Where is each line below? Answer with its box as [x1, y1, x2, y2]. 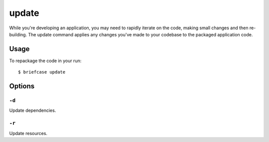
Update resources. [9, 130, 47, 136]
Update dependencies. [9, 107, 56, 114]
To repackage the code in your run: [9, 58, 82, 64]
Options [9, 82, 35, 90]
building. [9, 31, 27, 37]
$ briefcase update [18, 70, 66, 75]
